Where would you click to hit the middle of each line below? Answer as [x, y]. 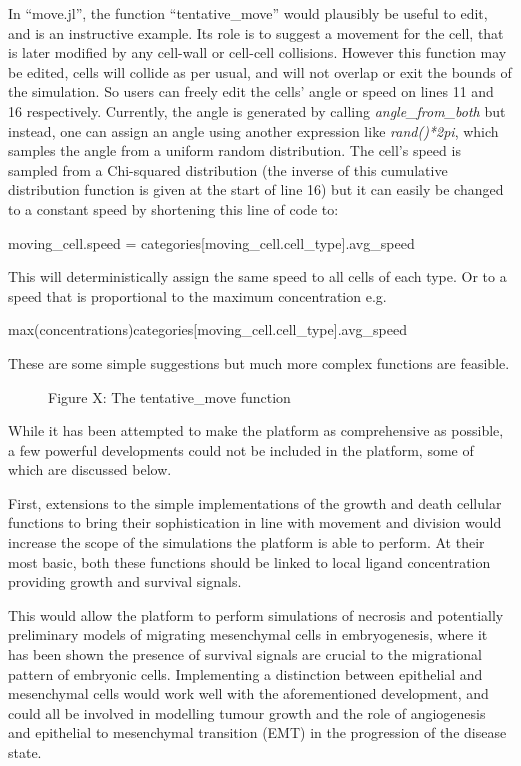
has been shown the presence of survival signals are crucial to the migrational [245, 654]
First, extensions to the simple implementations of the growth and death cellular [255, 502]
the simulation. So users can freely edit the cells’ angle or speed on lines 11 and [251, 91]
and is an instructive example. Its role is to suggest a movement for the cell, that [256, 32]
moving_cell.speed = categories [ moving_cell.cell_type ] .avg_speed [211, 242]
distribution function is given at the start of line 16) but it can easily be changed [256, 189]
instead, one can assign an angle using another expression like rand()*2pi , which [253, 130]
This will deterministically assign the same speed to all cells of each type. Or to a [257, 276]
